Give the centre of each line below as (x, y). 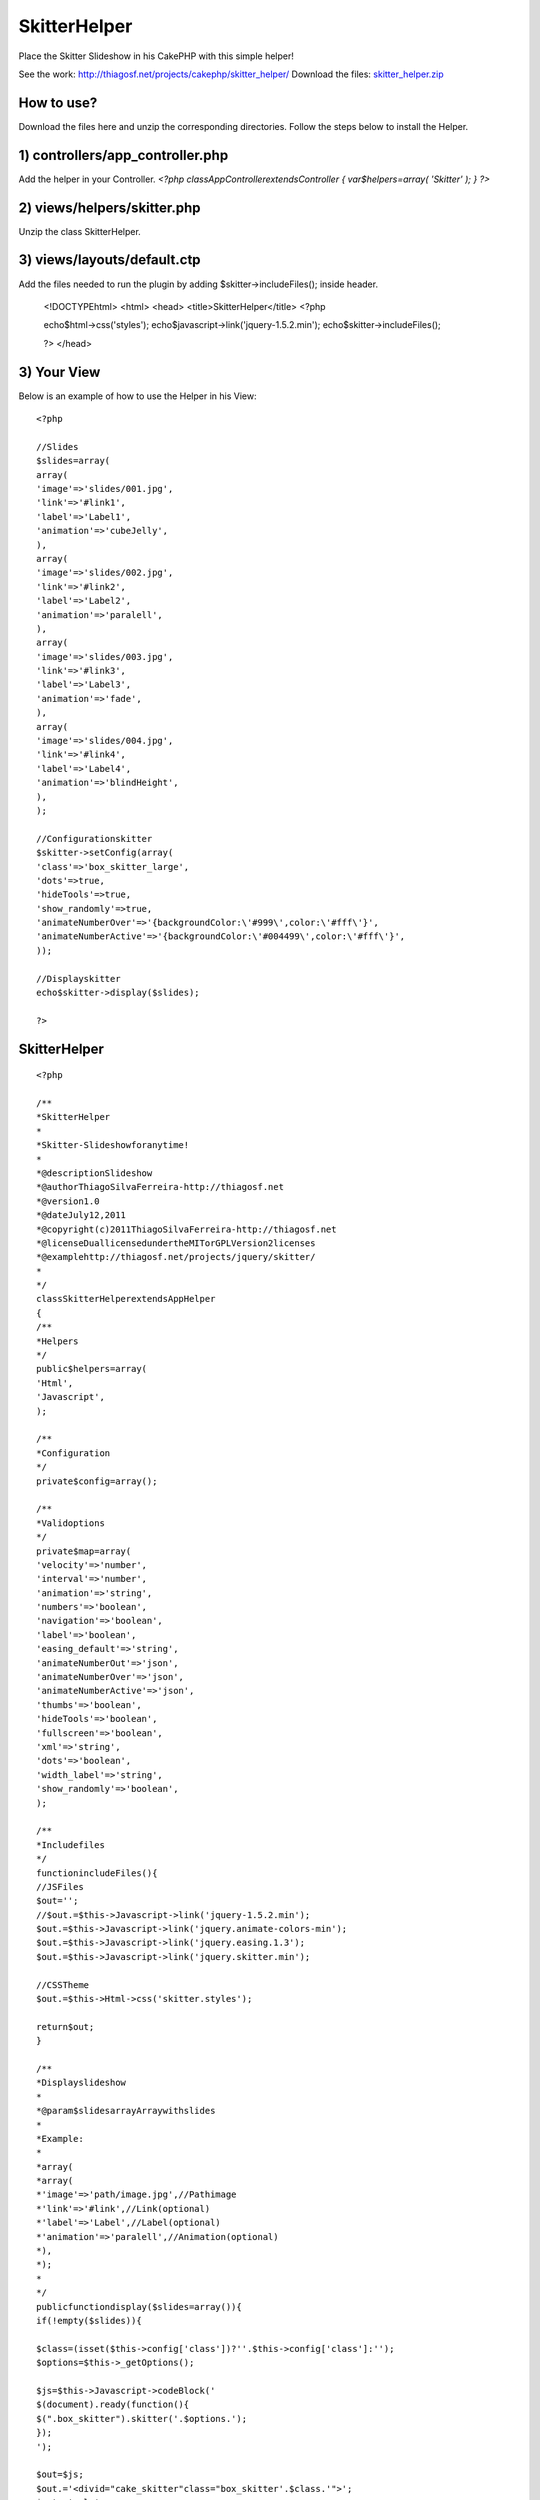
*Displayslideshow (81, 2083)
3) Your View (59, 371)
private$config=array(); (97, 1481)
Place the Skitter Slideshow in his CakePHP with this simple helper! (156, 56)
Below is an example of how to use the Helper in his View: (137, 396)
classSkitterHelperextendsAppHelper (126, 1299)
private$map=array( (84, 1551)
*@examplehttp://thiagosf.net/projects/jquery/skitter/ (176, 1257)
